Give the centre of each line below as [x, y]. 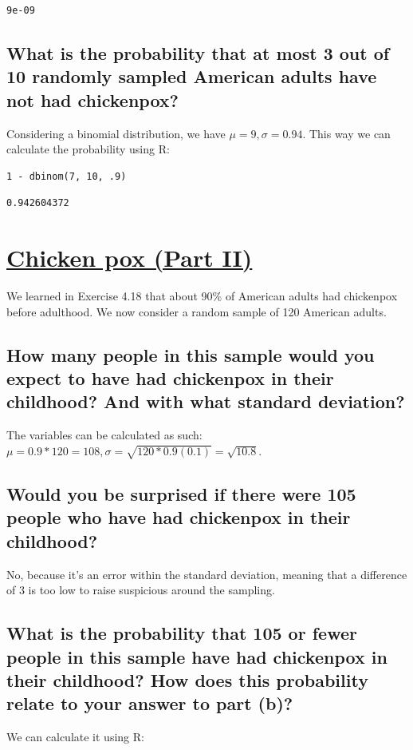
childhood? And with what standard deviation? [206, 401]
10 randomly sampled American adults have [192, 76]
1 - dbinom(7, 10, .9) [67, 176]
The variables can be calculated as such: [104, 435]
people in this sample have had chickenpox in [197, 656]
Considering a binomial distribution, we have [116, 133]
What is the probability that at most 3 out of [198, 52]
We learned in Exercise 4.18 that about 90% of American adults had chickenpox [202, 296]
